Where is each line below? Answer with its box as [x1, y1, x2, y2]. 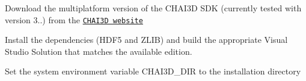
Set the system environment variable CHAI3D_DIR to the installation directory [5, 65, 301, 77]
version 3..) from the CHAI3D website [5, 13, 143, 26]
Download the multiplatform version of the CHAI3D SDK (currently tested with [5, 2, 302, 14]
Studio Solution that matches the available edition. [5, 45, 192, 57]
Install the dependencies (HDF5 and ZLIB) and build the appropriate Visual [5, 33, 288, 46]
